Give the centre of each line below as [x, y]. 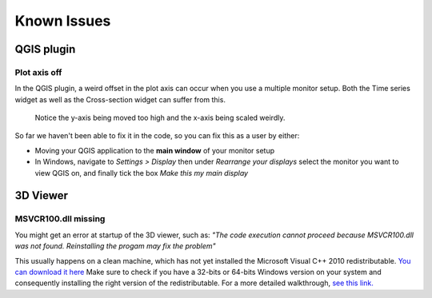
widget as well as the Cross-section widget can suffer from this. [120, 99]
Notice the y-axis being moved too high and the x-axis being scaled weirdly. [160, 118]
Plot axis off [38, 72]
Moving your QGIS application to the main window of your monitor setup [155, 150]
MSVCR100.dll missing [60, 219]
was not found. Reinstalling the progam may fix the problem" [115, 246]
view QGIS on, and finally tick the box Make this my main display [141, 173]
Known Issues [63, 21]
